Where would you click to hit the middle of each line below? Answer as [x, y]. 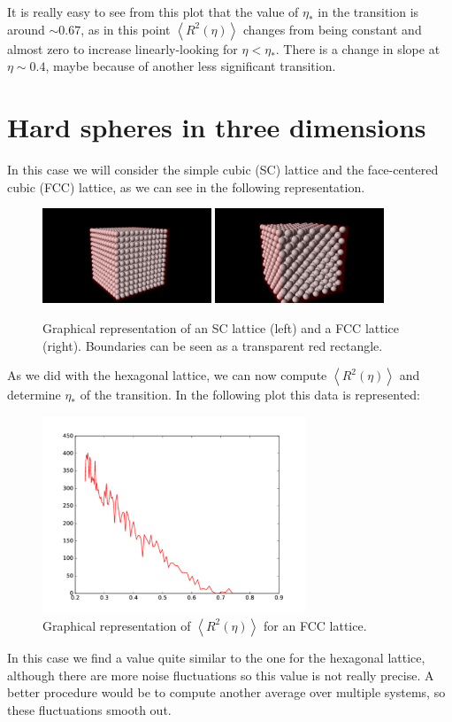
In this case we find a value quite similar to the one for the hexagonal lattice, [216, 657]
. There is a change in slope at [358, 48]
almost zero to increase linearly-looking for [123, 48]
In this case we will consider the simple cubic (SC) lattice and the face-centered [223, 169]
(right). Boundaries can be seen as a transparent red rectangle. [213, 345]
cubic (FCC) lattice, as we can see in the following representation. [186, 186]
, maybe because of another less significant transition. [191, 66]
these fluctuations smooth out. [89, 709]
